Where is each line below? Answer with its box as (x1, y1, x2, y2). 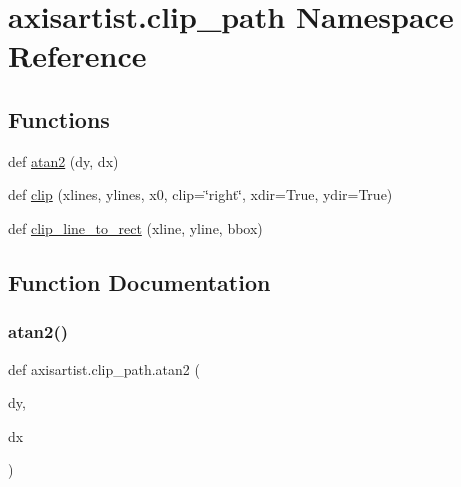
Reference (8, 35, 147, 76)
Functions (8, 103, 110, 134)
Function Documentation (8, 266, 271, 297)
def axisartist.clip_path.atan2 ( (8, 358, 200, 379)
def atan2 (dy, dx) (8, 150, 119, 171)
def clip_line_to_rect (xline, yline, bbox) (8, 217, 263, 238)
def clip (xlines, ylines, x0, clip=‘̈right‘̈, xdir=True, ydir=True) (8, 184, 393, 205)
